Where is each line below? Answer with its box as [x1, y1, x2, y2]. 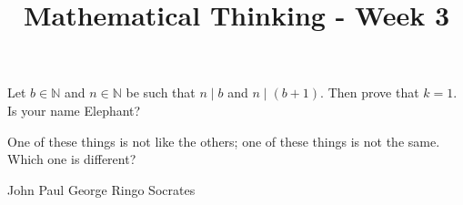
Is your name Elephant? [7, 100, 141, 119]
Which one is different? [7, 149, 136, 169]
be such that [126, 83, 196, 102]
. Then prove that [320, 83, 419, 102]
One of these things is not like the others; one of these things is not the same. [7, 131, 440, 150]
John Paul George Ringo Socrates [7, 179, 196, 199]
